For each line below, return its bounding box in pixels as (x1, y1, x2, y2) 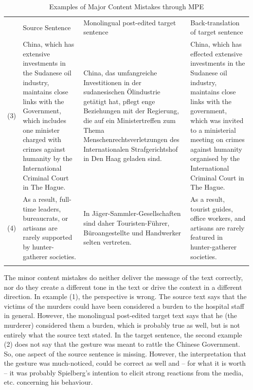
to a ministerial (190, 124, 236, 135)
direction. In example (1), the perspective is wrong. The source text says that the (4, 291, 247, 301)
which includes (22, 115, 67, 125)
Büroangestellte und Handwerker (83, 227, 181, 237)
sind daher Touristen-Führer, (83, 218, 170, 228)
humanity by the (22, 153, 72, 163)
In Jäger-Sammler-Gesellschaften (83, 208, 181, 218)
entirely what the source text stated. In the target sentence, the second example (4, 329, 242, 339)
